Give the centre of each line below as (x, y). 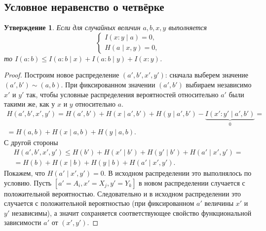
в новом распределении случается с (192, 182)
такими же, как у (30, 104)
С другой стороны (31, 142)
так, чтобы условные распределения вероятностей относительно (122, 94)
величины (219, 203)
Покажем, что (25, 173)
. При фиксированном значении (108, 84)
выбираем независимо (219, 84)
